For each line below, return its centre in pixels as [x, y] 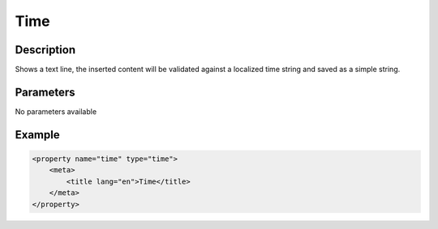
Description [45, 50]
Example [37, 135]
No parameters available [56, 111]
